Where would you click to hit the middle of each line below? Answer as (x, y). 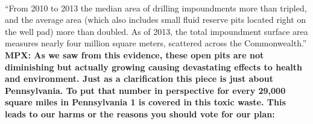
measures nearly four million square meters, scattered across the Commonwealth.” (156, 43)
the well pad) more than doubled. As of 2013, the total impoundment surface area (156, 31)
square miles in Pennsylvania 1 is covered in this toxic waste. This (145, 102)
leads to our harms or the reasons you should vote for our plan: (140, 113)
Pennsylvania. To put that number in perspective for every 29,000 (145, 90)
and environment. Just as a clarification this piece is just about (139, 79)
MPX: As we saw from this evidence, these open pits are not (134, 54)
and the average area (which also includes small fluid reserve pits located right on (156, 20)
